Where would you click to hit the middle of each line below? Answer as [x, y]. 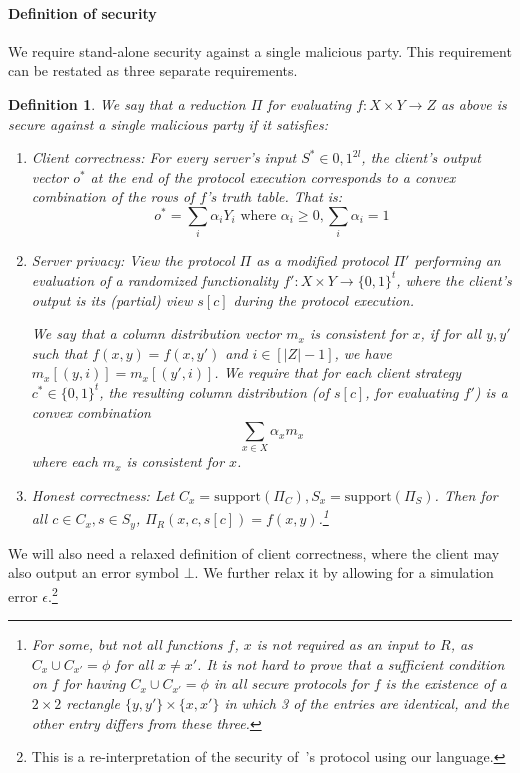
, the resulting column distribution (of [214, 391]
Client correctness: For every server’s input [164, 157]
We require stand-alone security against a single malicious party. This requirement [260, 50]
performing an [457, 260]
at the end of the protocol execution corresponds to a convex [273, 176]
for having [94, 683]
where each [64, 461]
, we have [363, 352]
